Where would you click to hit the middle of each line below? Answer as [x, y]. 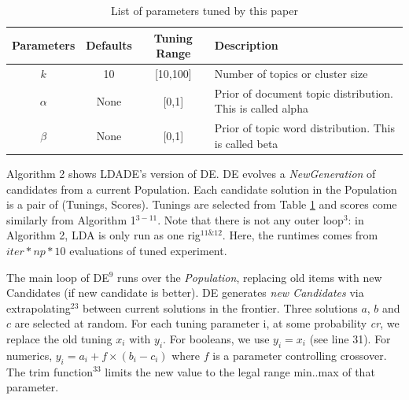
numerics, [29, 355]
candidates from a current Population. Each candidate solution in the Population [202, 189]
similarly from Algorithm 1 [71, 219]
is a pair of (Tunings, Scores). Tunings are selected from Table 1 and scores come [202, 204]
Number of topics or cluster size [291, 74]
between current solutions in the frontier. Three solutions [220, 307]
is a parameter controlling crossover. [300, 355]
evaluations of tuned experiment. [148, 250]
